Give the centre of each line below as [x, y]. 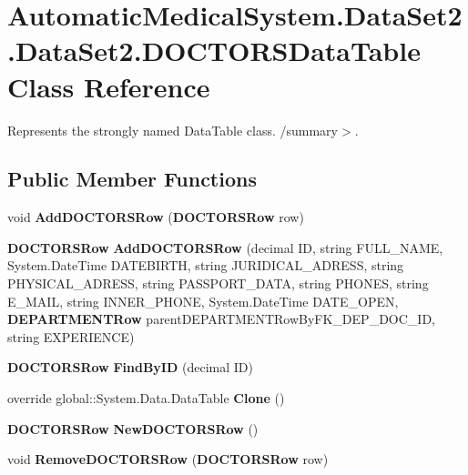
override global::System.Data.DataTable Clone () [146, 398]
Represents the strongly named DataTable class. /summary [173, 130]
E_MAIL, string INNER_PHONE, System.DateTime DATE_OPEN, [203, 301]
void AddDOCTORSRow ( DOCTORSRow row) [156, 217]
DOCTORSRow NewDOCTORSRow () [133, 428]
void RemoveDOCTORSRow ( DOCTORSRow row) [168, 459]
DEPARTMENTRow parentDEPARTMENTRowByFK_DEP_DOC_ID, [221, 319]
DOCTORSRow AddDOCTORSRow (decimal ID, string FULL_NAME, [225, 247]
